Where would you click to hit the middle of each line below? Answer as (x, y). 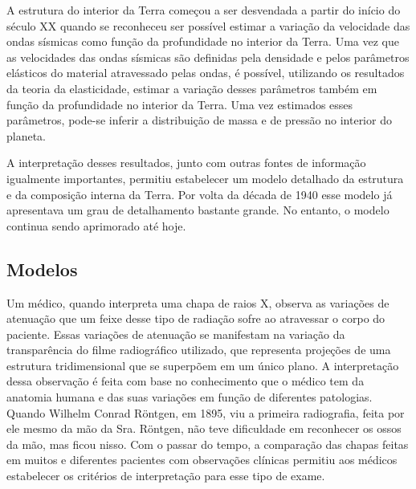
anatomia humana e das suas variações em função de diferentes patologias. (190, 397)
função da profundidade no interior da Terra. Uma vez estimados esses (180, 104)
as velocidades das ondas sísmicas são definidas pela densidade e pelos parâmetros (208, 57)
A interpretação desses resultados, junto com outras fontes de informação (186, 163)
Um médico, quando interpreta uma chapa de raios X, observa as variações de (198, 302)
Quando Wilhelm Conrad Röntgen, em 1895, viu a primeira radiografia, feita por (206, 412)
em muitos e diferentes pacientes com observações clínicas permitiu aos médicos (202, 460)
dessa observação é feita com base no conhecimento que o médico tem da (186, 381)
